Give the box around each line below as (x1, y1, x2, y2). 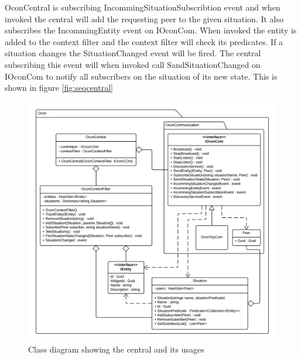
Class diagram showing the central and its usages (28, 343, 204, 355)
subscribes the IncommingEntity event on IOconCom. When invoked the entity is (5, 24, 297, 36)
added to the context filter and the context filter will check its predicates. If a (5, 35, 283, 47)
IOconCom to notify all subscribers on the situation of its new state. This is (5, 70, 278, 82)
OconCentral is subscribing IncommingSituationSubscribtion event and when (5, 1, 281, 13)
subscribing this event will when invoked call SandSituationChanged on (5, 58, 261, 70)
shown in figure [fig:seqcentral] (5, 81, 113, 94)
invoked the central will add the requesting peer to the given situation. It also (5, 12, 283, 25)
